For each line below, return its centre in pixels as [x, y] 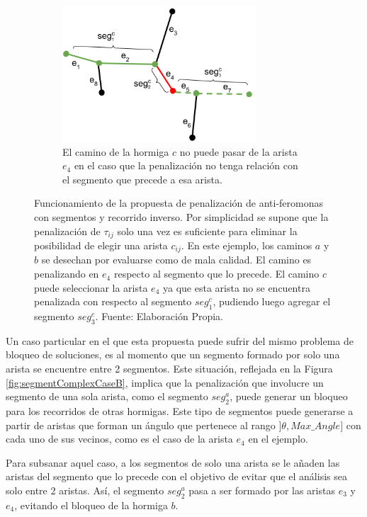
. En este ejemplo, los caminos [247, 245]
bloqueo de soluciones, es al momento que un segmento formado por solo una [173, 354]
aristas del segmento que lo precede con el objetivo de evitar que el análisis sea [176, 476]
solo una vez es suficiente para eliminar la [207, 231]
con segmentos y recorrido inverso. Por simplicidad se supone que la [181, 216]
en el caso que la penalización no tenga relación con [186, 165]
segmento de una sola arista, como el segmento [107, 396]
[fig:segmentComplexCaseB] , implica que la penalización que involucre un [165, 382]
